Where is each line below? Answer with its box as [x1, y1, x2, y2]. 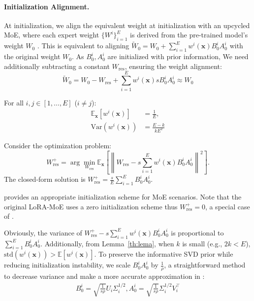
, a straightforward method [164, 260, 246, 270]
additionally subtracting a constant [4, 61, 110, 71]
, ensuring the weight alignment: [125, 61, 222, 71]
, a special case [205, 201, 250, 211]
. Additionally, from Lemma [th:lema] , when [40, 238, 174, 248]
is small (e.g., [182, 238, 222, 248]
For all [4, 97, 24, 107]
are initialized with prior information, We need [107, 51, 249, 62]
